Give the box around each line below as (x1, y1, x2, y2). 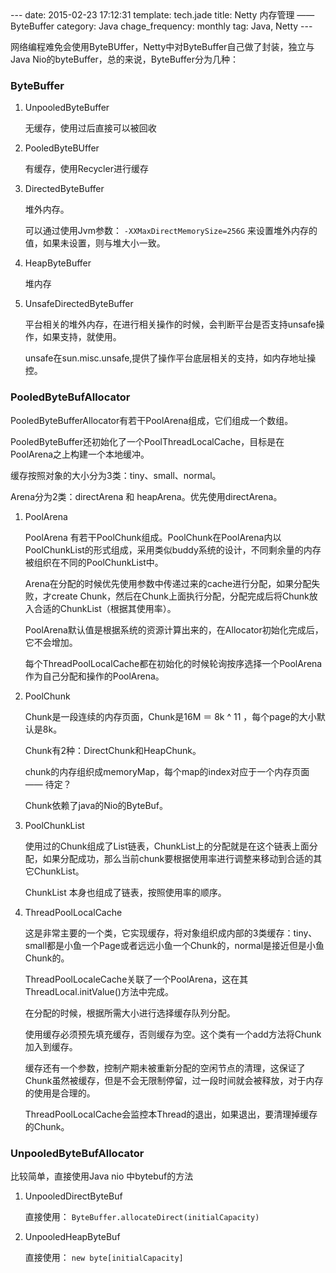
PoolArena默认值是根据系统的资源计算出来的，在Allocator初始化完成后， (24, 623, 324, 636)
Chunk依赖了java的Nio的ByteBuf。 (24, 799, 169, 811)
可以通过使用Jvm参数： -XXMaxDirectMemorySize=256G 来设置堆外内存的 (24, 225, 318, 237)
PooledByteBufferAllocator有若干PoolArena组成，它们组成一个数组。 (10, 414, 294, 426)
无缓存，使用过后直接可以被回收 (24, 122, 157, 134)
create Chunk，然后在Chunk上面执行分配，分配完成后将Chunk (51, 590, 310, 602)
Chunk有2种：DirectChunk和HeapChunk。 (24, 744, 202, 756)
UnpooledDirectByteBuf (24, 1190, 123, 1202)
